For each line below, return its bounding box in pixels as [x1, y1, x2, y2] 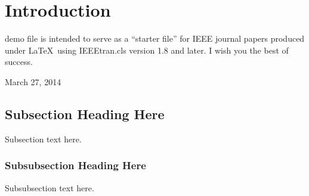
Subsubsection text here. [5, 181, 94, 194]
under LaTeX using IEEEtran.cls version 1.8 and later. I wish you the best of [5, 43, 289, 56]
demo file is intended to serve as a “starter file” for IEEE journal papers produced [5, 32, 305, 45]
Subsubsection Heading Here [5, 158, 146, 173]
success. [5, 55, 33, 68]
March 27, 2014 [5, 75, 61, 88]
